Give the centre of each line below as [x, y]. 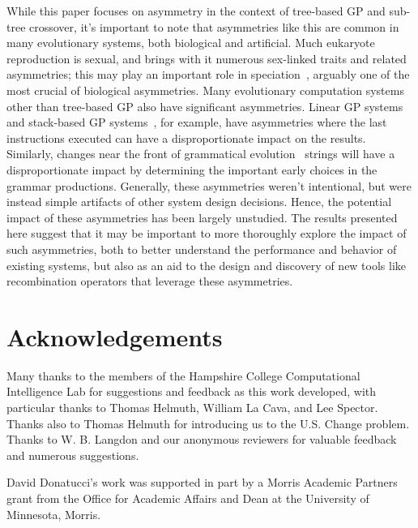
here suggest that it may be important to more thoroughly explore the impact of [207, 233]
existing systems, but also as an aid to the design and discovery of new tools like [207, 265]
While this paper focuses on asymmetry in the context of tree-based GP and [196, 11]
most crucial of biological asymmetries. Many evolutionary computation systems [205, 90]
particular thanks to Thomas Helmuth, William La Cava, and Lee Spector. [192, 407]
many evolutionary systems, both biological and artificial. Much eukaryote [191, 43]
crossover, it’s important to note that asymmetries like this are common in [214, 26]
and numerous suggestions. [73, 455]
